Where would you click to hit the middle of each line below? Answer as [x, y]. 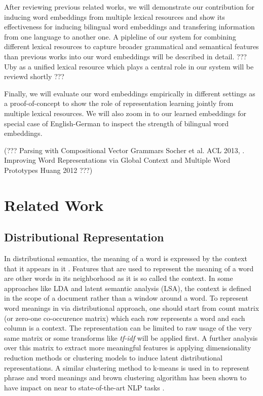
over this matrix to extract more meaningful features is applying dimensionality [128, 348]
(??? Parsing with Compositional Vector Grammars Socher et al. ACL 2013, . [124, 150]
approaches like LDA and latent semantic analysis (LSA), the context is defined [128, 288]
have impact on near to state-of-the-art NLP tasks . [84, 387]
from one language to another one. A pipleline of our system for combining [120, 36]
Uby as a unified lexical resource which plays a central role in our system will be [129, 66]
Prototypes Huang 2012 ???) [48, 170]
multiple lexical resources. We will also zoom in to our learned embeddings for [125, 113]
